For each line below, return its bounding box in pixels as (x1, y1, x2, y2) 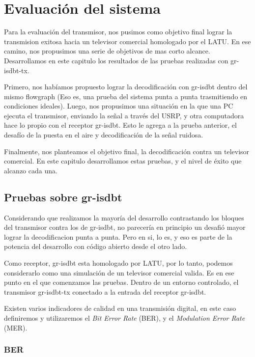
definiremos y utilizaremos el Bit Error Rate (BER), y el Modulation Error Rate (4, 312, 245, 323)
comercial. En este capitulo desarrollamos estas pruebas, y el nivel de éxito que (4, 156, 242, 166)
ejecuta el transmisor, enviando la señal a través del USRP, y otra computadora (4, 110, 244, 120)
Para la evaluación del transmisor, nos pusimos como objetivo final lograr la (4, 27, 232, 37)
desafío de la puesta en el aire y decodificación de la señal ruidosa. (4, 130, 203, 140)
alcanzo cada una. (4, 165, 57, 175)
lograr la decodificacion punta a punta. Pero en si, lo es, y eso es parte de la (4, 231, 232, 242)
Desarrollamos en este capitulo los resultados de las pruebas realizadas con (4, 55, 228, 65)
